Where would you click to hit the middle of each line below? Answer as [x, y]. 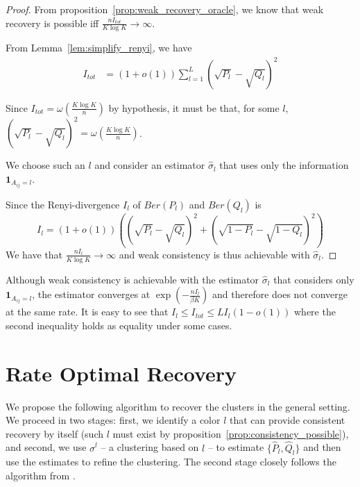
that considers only [314, 279]
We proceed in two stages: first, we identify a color [113, 420]
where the [315, 312]
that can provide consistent [288, 420]
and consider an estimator [150, 165]
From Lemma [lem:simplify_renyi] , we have [99, 48]
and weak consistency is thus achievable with [214, 254]
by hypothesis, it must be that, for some [194, 107]
